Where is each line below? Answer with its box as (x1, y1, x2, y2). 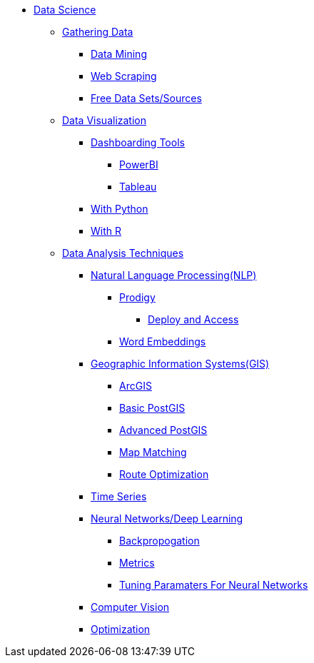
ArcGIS (119, 380, 152, 392)
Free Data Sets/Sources (91, 92, 202, 104)
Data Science (34, 4, 96, 16)
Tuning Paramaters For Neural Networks (119, 579, 308, 591)
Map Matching (119, 446, 187, 458)
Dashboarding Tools (91, 136, 185, 148)
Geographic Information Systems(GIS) (91, 358, 270, 370)
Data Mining (91, 48, 147, 60)
